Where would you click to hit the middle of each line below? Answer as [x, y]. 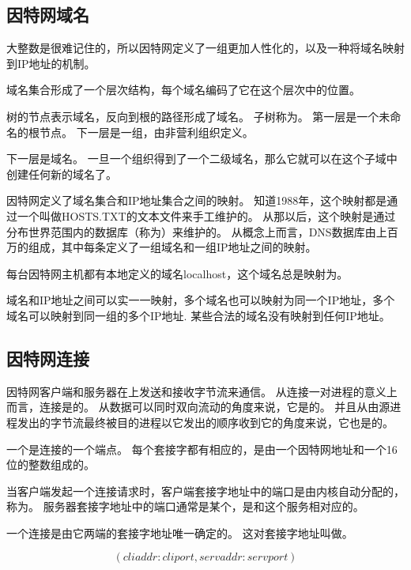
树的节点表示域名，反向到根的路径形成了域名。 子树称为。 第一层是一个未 [198, 116]
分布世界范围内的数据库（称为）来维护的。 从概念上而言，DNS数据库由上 [197, 231]
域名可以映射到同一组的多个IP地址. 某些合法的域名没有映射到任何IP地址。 [198, 315]
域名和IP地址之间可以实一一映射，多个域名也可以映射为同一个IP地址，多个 [201, 300]
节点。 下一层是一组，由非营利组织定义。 [146, 132]
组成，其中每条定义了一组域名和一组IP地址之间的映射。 [172, 247]
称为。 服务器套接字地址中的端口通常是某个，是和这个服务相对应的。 [185, 506]
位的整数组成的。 [51, 464]
